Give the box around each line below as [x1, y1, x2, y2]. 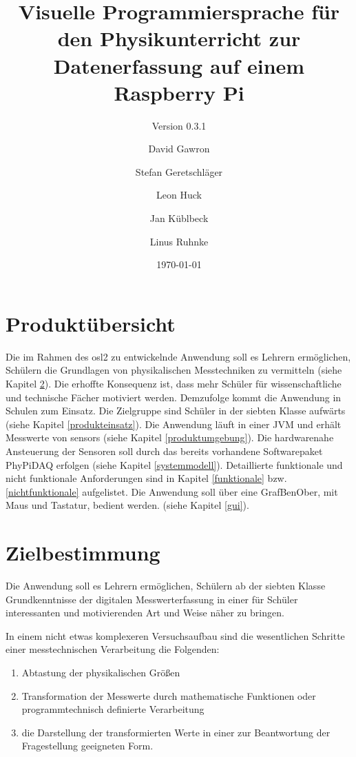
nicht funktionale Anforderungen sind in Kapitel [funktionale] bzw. [6, 471, 287, 485]
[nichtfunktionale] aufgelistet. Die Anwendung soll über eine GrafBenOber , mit [6, 484, 338, 498]
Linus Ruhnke [149, 234, 209, 248]
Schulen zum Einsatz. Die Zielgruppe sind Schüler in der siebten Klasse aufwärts [6, 403, 346, 418]
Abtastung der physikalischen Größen [21, 665, 180, 679]
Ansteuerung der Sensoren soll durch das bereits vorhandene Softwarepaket [6, 443, 323, 458]
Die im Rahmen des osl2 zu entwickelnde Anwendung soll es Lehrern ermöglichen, [6, 349, 351, 363]
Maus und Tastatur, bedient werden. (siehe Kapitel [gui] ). [6, 498, 249, 512]
